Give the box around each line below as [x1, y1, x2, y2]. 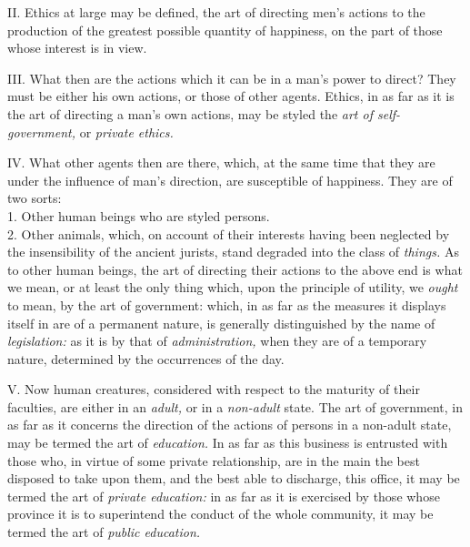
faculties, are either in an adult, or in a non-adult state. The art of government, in [7, 397, 463, 416]
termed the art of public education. [7, 522, 201, 542]
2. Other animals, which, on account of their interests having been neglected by [7, 224, 450, 243]
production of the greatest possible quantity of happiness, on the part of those [7, 20, 443, 39]
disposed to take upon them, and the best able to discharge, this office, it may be [7, 469, 460, 488]
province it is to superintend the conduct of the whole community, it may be [7, 504, 434, 523]
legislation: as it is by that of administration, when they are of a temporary [7, 331, 427, 350]
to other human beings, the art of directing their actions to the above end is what [7, 259, 463, 279]
